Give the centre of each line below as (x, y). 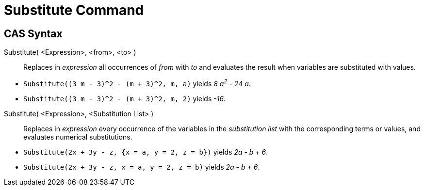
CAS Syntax (33, 33)
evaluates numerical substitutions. (78, 137)
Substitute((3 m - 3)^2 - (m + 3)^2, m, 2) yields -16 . (125, 98)
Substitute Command (74, 10)
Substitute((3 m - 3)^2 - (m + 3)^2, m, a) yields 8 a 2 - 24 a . (137, 83)
